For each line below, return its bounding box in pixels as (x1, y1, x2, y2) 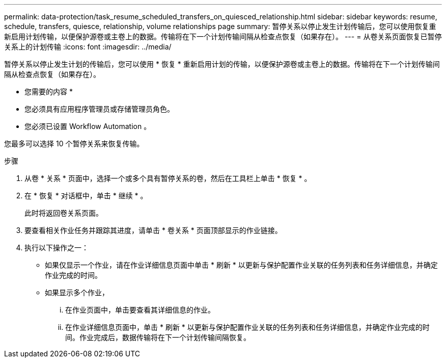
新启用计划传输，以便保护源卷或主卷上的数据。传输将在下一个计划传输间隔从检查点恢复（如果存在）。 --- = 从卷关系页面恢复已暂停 (4, 32, 442, 41)
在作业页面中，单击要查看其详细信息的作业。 (65, 305, 215, 314)
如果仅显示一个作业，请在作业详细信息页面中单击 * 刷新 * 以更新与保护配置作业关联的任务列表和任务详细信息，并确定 (45, 261, 438, 269)
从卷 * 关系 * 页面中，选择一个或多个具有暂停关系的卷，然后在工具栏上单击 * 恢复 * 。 (24, 174, 312, 183)
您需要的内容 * (24, 87, 73, 96)
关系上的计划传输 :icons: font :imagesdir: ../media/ (4, 42, 172, 51)
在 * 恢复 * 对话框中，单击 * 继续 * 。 (24, 191, 148, 200)
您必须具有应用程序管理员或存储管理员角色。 (24, 105, 174, 113)
